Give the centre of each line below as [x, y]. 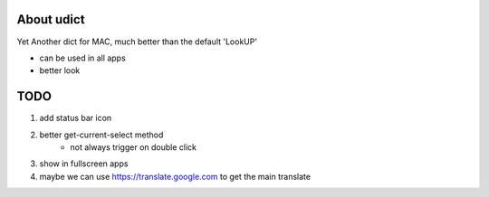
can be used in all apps [82, 58]
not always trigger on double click [134, 147]
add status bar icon [76, 118]
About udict [51, 19]
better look [60, 70]
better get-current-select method [101, 135]
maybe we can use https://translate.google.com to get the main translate [175, 176]
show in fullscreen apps [84, 164]
